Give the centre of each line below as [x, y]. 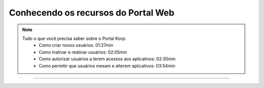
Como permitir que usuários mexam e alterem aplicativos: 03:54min [107, 66]
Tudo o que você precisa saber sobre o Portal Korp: [74, 38]
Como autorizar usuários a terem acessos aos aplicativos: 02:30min [107, 59]
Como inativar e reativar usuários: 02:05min [83, 52]
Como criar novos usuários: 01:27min [76, 45]
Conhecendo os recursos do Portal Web [92, 13]
